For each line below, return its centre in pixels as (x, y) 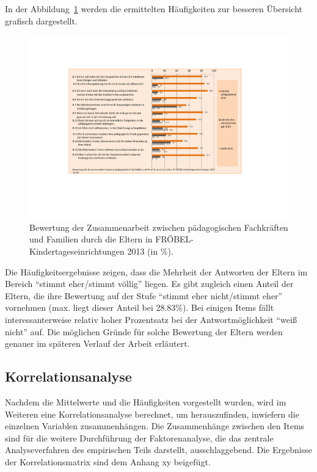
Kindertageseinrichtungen (77, 251)
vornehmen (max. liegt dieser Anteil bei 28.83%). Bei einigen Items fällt (140, 307)
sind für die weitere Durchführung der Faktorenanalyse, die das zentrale (139, 438)
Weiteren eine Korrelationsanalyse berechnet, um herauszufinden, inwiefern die (152, 414)
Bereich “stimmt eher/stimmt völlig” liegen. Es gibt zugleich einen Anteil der (149, 284)
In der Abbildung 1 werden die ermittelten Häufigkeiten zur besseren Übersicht (154, 9)
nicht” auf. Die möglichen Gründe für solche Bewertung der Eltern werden (144, 331)
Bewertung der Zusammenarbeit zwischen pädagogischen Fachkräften (159, 227)
